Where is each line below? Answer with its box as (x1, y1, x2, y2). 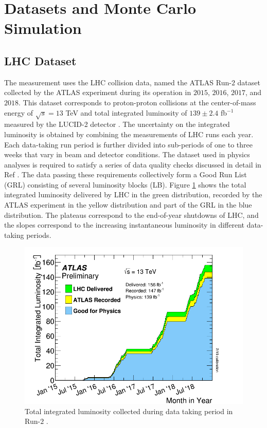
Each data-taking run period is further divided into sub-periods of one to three (4, 139, 253, 150)
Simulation (4, 17, 82, 39)
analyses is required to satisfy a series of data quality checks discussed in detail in (4, 159, 261, 170)
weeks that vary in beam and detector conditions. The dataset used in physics (4, 149, 250, 160)
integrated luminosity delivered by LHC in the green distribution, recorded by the (4, 189, 262, 200)
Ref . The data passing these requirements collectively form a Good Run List (4, 169, 247, 180)
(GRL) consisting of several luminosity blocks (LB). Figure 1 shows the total (4, 179, 246, 190)
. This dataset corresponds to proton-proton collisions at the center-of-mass (19, 97, 256, 107)
